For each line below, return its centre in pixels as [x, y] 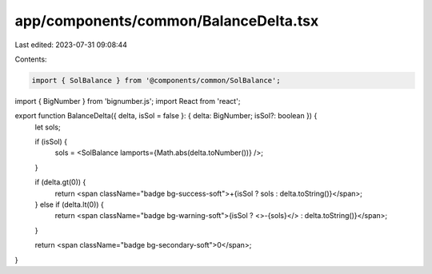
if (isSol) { [51, 142]
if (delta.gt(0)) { [60, 182]
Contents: [31, 59]
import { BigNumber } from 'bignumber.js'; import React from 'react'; [128, 101]
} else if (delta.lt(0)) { [69, 205]
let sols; [48, 127]
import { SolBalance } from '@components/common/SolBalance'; [156, 80]
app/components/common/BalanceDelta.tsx [167, 21]
